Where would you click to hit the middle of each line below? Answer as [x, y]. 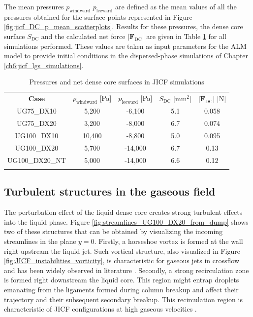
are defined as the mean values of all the [176, 6]
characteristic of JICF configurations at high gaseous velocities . [100, 309]
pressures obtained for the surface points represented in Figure [98, 17]
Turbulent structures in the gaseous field [110, 191]
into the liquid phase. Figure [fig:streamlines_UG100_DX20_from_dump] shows [126, 221]
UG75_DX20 [37, 123]
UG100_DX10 [37, 135]
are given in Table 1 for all [186, 36]
